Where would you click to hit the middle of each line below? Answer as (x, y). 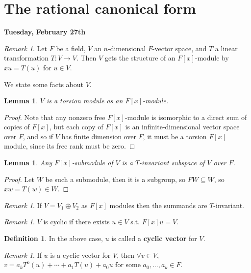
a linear (226, 48)
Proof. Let (19, 179)
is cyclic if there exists (76, 222)
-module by (212, 58)
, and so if (38, 136)
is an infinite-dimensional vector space (182, 127)
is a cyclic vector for (80, 255)
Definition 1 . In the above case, (53, 238)
